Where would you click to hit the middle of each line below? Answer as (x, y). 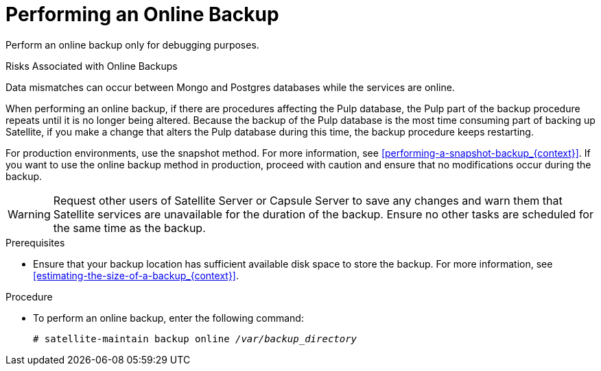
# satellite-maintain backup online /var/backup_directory (195, 338)
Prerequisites (35, 242)
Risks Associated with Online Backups (92, 66)
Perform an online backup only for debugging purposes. (132, 44)
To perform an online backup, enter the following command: (168, 318)
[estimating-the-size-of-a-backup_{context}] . (136, 275)
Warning (29, 214)
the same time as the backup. (129, 228)
